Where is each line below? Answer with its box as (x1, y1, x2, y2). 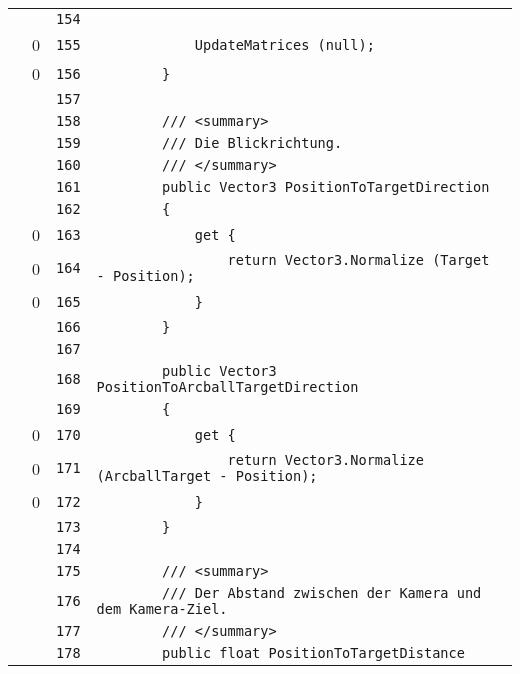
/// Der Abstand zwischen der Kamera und (162, 585, 482, 601)
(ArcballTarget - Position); (96, 468, 318, 484)
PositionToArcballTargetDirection (96, 379, 359, 395)
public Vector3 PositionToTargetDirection (162, 179, 490, 195)
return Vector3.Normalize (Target (227, 252, 490, 268)
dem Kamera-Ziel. (96, 601, 228, 617)
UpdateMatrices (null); (194, 36, 375, 53)
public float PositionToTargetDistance (162, 645, 465, 661)
